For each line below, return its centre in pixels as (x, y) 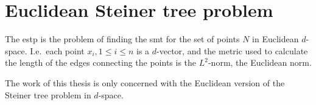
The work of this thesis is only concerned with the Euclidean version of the (145, 82)
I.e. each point (57, 50)
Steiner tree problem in (48, 94)
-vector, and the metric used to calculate (232, 50)
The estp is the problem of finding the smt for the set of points (122, 39)
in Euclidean (276, 39)
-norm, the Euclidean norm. (260, 62)
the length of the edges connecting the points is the (101, 62)
